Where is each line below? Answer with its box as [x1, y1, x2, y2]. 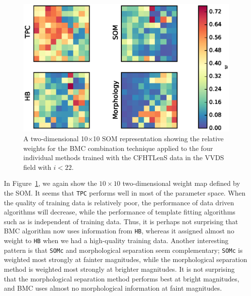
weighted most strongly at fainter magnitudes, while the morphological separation [4, 254, 247, 264]
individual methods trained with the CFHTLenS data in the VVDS [23, 152, 224, 163]
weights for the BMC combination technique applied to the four [23, 143, 213, 153]
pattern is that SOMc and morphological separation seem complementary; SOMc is [4, 245, 243, 255]
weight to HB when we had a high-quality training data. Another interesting [4, 235, 229, 245]
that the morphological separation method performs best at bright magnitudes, [4, 273, 239, 283]
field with [23, 162, 51, 172]
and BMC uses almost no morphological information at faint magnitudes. [4, 283, 222, 293]
